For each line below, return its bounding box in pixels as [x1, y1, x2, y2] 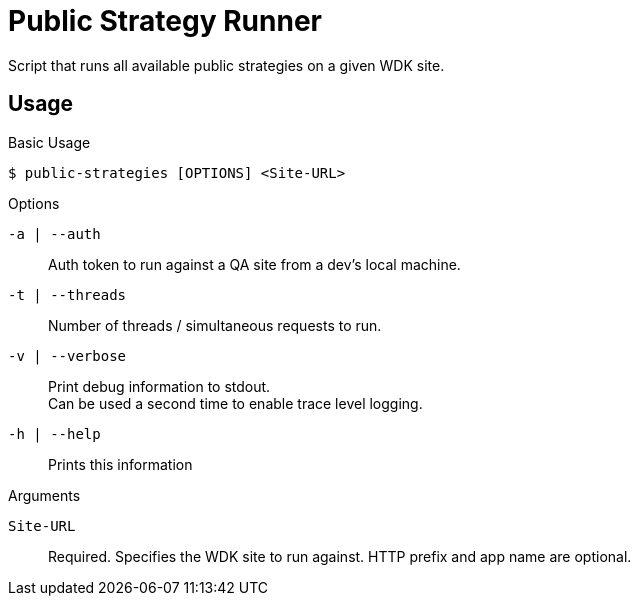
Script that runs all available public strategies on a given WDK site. [8, 56, 445, 74]
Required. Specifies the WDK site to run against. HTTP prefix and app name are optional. [48, 547, 632, 565]
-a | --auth [8, 225, 101, 242]
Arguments [8, 486, 81, 504]
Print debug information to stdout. [48, 377, 271, 395]
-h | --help [8, 425, 101, 442]
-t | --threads [8, 286, 127, 303]
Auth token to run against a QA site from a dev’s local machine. [48, 255, 461, 273]
